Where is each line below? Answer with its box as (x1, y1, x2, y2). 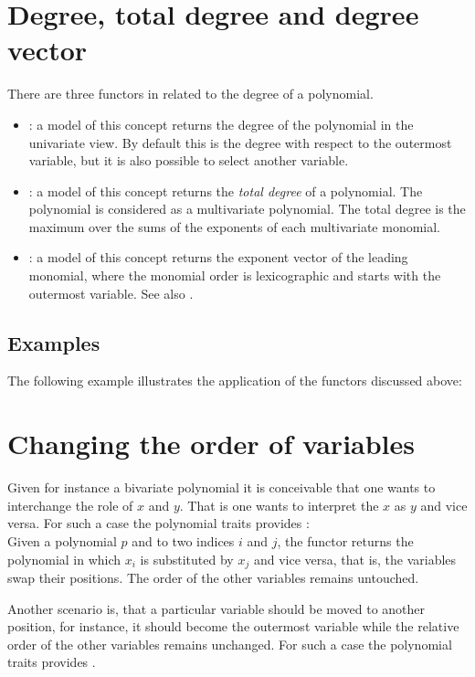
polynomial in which (7, 549, 121, 568)
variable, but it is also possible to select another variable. (28, 151, 349, 170)
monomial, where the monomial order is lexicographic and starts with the (28, 266, 441, 285)
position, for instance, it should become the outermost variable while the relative (7, 617, 459, 636)
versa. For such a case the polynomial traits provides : (7, 513, 310, 533)
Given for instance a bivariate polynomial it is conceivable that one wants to (7, 478, 436, 497)
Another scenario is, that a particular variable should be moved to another (7, 598, 426, 618)
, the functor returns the (277, 531, 414, 550)
